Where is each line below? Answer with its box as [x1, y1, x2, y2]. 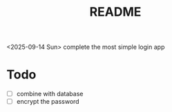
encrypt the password [16, 98, 80, 106]
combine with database [16, 90, 84, 98]
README [89, 4, 142, 20]
